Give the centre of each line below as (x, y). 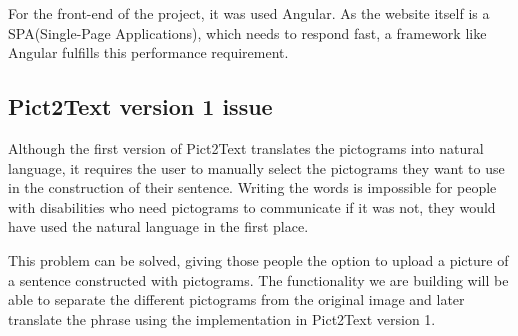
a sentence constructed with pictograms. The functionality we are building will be (258, 279)
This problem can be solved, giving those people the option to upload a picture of (258, 259)
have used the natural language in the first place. (158, 226)
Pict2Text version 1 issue (140, 106)
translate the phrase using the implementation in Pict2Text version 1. (222, 318)
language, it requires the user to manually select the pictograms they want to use (256, 167)
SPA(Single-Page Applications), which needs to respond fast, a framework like (247, 32)
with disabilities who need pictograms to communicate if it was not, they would (252, 206)
